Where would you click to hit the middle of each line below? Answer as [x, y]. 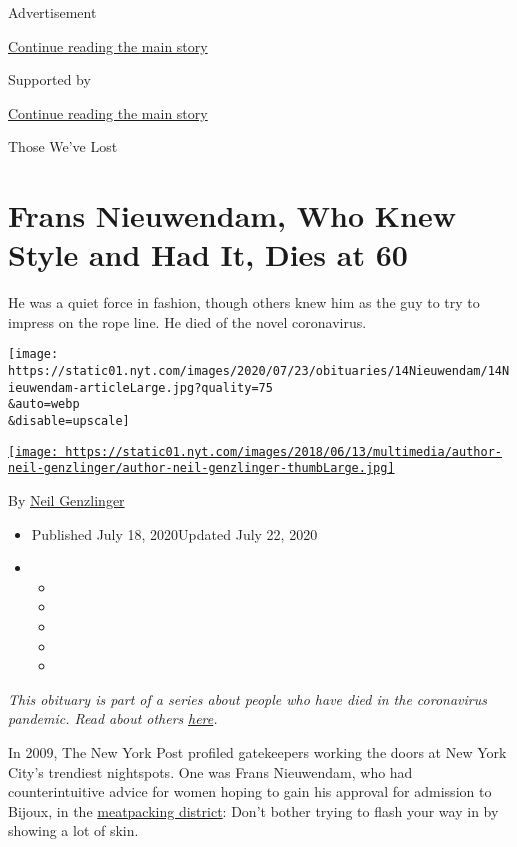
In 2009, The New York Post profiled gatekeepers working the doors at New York [257, 752]
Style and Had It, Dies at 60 [208, 254]
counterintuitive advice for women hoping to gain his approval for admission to [250, 791]
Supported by [49, 79]
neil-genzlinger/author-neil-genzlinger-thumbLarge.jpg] [201, 468]
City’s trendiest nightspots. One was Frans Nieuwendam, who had [210, 771]
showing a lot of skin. [73, 830]
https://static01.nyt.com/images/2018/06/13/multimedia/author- [283, 451]
